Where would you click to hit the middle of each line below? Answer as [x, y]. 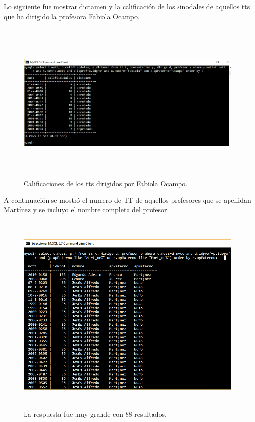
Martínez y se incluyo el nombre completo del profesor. [87, 210]
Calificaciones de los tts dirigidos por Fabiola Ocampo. [106, 183]
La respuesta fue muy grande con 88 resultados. [95, 414]
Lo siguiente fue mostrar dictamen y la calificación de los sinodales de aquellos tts [127, 6]
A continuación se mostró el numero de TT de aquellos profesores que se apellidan [127, 200]
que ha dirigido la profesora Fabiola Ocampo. [72, 16]
